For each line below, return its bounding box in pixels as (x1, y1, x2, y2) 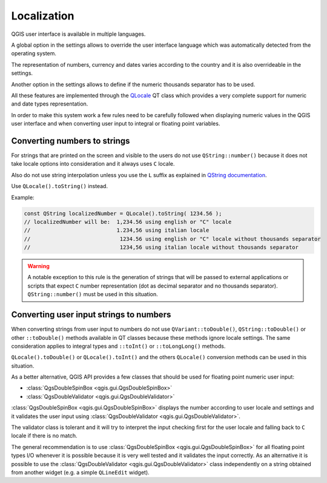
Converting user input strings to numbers (11, 309, 171, 320)
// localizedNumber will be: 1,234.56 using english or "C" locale (24, 218, 232, 225)
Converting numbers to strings (11, 135, 130, 146)
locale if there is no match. (11, 432, 78, 439)
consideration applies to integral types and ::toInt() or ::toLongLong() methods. (11, 342, 226, 350)
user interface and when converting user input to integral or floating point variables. (11, 120, 220, 127)
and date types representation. (11, 100, 88, 107)
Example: (11, 194, 35, 201)
